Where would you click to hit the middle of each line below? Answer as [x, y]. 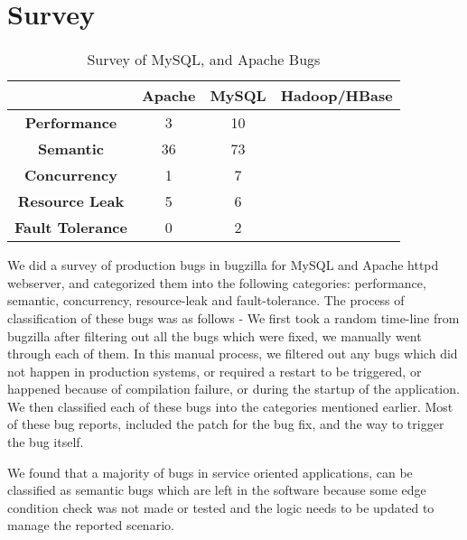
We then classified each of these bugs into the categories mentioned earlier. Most [230, 406]
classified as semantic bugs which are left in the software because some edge [217, 490]
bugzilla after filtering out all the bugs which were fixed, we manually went [215, 335]
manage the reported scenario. [91, 525]
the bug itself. [46, 442]
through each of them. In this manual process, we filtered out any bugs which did [233, 354]
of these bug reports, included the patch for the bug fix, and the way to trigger [226, 424]
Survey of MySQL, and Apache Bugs [204, 60]
